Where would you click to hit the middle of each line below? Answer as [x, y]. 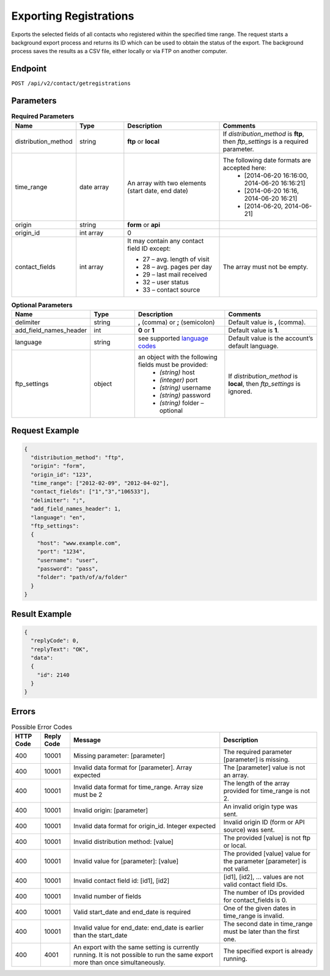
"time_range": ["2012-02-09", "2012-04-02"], [100, 483]
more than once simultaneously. [119, 963]
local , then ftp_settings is [264, 383]
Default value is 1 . [254, 330]
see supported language [173, 338]
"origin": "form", [58, 466]
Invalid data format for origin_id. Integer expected [145, 826]
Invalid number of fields [108, 897]
